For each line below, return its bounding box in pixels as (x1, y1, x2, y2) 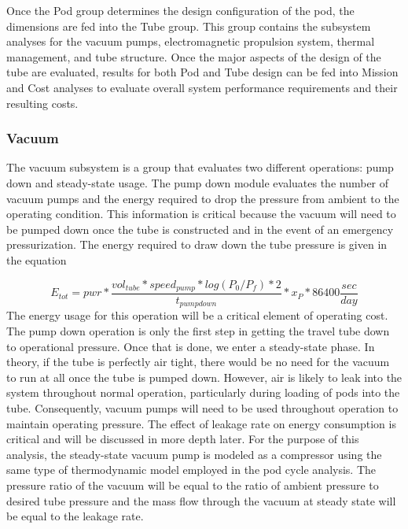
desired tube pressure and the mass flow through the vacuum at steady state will (6, 492, 396, 509)
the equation (6, 251, 67, 268)
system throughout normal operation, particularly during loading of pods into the (6, 384, 400, 401)
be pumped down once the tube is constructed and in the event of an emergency (6, 220, 394, 237)
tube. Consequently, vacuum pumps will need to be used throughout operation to (6, 400, 399, 416)
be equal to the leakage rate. (6, 508, 144, 524)
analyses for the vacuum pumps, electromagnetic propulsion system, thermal (6, 33, 375, 50)
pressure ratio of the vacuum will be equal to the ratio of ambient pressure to (6, 477, 379, 493)
